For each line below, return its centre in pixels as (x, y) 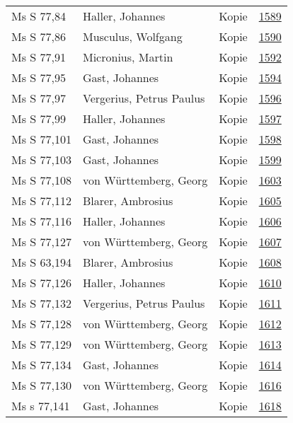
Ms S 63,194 (41, 262)
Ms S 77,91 (39, 57)
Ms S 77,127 (41, 242)
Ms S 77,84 (39, 16)
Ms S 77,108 (41, 180)
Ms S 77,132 (41, 303)
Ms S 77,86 (39, 36)
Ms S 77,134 (41, 365)
